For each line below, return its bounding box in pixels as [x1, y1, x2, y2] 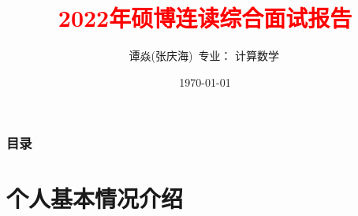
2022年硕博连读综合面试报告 [58, 2, 352, 34]
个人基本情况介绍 [6, 182, 184, 214]
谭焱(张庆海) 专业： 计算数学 [129, 47, 280, 64]
